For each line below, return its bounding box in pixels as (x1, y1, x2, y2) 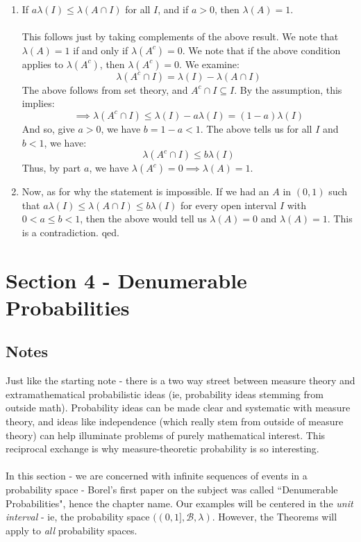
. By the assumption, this (234, 82, 342, 97)
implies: (22, 96, 55, 110)
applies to (22, 56, 63, 71)
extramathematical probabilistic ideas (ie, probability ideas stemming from (6, 386, 324, 401)
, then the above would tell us (80, 211, 207, 226)
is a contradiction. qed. (22, 224, 119, 239)
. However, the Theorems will (212, 509, 337, 524)
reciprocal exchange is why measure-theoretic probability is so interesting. (6, 441, 319, 456)
